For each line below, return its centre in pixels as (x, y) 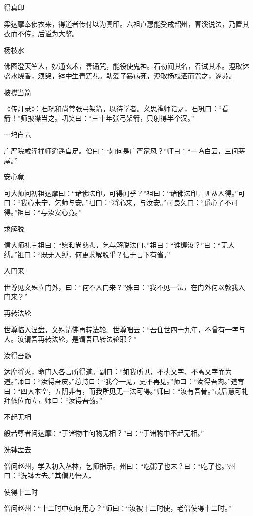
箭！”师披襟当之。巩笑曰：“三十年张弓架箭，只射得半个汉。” (99, 118)
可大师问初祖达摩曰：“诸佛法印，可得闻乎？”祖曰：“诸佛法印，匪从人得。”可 (125, 193)
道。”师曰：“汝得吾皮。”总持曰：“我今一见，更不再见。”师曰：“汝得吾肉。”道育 (124, 381)
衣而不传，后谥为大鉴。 (41, 33)
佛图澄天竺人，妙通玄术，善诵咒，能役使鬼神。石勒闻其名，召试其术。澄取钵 (126, 66)
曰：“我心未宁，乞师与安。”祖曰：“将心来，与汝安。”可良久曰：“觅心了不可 (121, 202)
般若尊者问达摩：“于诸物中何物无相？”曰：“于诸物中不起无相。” (104, 433)
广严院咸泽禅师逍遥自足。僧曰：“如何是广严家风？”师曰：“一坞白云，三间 (121, 150)
